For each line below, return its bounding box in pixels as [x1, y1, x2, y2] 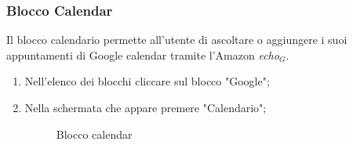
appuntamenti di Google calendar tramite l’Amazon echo [6, 46, 279, 63]
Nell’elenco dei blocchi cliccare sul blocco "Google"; [24, 73, 270, 89]
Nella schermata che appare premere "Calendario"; [24, 100, 267, 115]
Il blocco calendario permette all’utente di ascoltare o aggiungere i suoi [6, 31, 348, 48]
